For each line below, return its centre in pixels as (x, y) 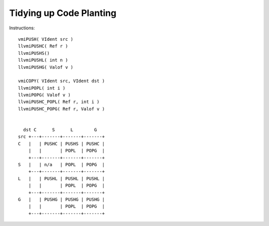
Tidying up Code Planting (63, 13)
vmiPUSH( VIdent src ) (46, 39)
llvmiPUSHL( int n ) (43, 60)
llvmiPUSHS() (34, 53)
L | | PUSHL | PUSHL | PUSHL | (62, 178)
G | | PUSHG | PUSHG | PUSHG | (62, 199)
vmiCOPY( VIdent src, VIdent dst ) (62, 81)
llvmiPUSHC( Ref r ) (43, 46)
